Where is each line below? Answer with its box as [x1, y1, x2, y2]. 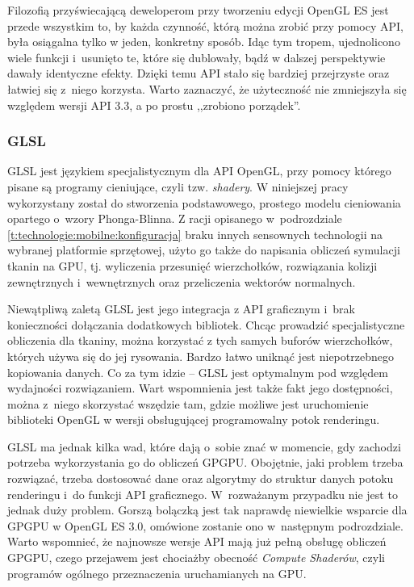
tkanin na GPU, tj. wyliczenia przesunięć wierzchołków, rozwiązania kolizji [7, 257, 378, 274]
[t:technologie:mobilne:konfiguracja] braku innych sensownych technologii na [7, 225, 383, 242]
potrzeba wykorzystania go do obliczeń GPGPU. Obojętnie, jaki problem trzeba [7, 454, 404, 471]
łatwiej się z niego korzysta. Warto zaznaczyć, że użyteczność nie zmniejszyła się [7, 80, 407, 97]
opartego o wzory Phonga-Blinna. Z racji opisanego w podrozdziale [7, 210, 342, 227]
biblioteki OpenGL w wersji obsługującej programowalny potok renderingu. [7, 411, 380, 428]
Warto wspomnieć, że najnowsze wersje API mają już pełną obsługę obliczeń [7, 533, 387, 550]
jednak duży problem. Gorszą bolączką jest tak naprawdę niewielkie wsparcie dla [7, 501, 408, 518]
